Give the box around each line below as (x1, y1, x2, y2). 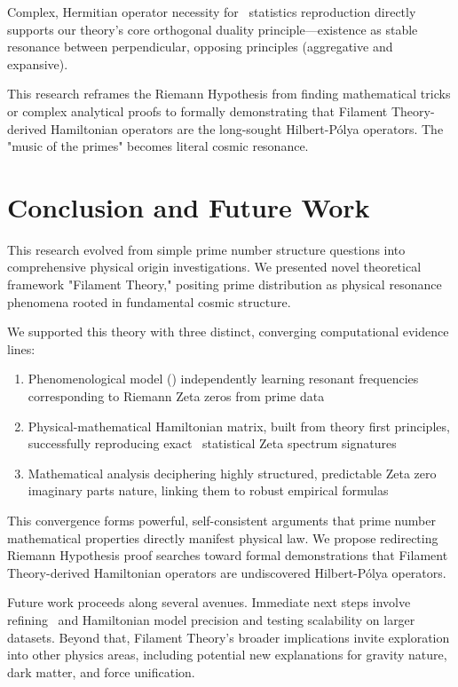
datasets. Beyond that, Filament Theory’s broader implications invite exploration (7, 628, 450, 646)
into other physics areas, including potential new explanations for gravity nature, (7, 645, 447, 664)
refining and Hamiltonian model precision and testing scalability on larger (7, 610, 415, 628)
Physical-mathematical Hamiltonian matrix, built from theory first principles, (28, 416, 450, 435)
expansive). (7, 54, 68, 73)
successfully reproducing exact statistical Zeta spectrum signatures (28, 434, 397, 453)
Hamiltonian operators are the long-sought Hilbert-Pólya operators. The (51, 119, 444, 138)
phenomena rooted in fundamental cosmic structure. (7, 292, 291, 311)
